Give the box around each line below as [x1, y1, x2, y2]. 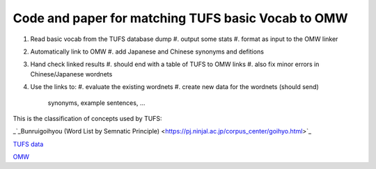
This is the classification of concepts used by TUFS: [13, 114, 163, 122]
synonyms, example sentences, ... [47, 98, 146, 107]
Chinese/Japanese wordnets [30, 70, 113, 78]
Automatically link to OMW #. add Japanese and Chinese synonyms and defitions [30, 47, 265, 56]
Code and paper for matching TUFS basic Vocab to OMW [13, 10, 348, 26]
